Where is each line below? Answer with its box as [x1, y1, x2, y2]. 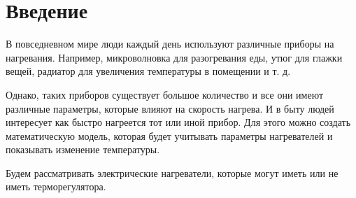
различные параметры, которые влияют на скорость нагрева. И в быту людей [6, 101, 334, 115]
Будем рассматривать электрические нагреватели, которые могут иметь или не [6, 165, 339, 180]
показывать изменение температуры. [6, 142, 160, 157]
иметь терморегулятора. [6, 179, 106, 194]
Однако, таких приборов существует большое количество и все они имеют [6, 87, 324, 101]
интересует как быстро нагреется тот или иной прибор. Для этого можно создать [6, 115, 351, 129]
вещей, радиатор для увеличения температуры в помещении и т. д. [6, 64, 291, 78]
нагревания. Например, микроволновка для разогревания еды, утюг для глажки [6, 50, 343, 64]
